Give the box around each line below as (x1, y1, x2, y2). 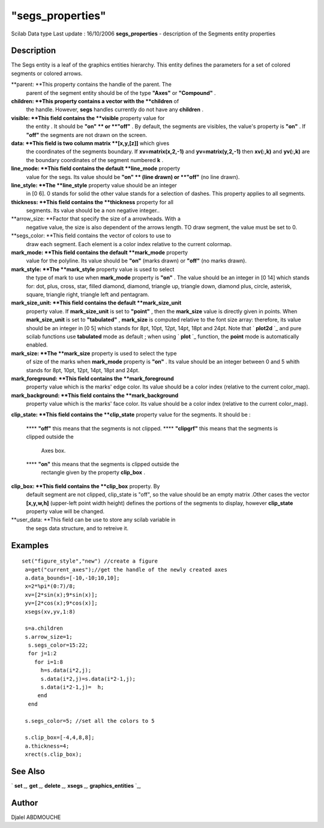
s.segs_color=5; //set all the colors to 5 (25, 718, 155, 724)
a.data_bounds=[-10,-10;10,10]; (25, 574, 120, 581)
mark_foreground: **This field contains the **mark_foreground (11, 375, 174, 382)
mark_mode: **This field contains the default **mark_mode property (11, 249, 188, 256)
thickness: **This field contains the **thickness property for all (11, 198, 174, 205)
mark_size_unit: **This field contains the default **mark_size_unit (11, 299, 182, 306)
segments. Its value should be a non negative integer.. (26, 207, 160, 214)
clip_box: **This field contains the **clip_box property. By (11, 482, 160, 489)
